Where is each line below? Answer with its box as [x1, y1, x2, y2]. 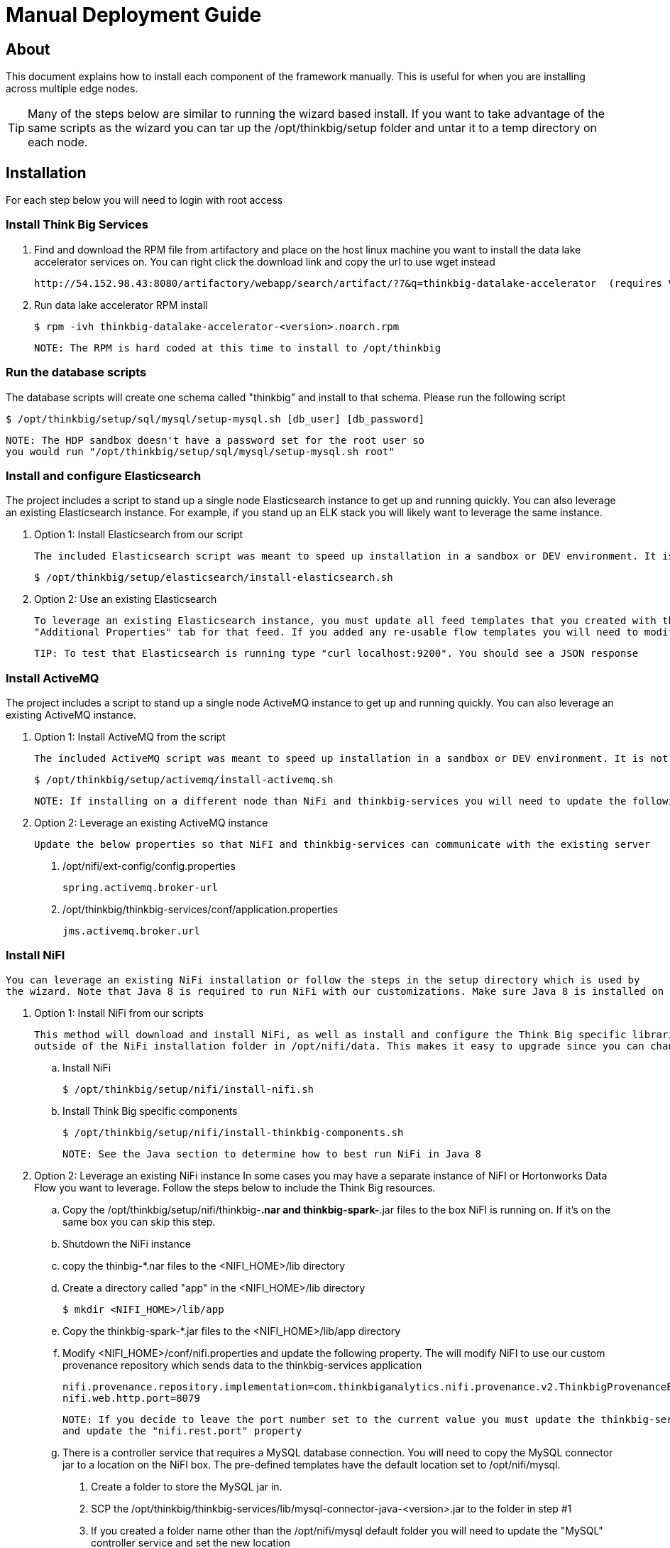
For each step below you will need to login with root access [6, 194, 283, 207]
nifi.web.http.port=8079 [62, 1392, 200, 1404]
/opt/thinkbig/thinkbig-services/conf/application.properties [62, 903, 339, 916]
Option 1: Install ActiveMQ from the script [34, 731, 226, 743]
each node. [28, 135, 88, 150]
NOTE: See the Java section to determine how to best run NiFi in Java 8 [62, 1148, 482, 1160]
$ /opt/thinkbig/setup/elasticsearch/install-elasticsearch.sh [34, 572, 393, 584]
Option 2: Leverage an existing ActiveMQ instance [34, 817, 268, 829]
